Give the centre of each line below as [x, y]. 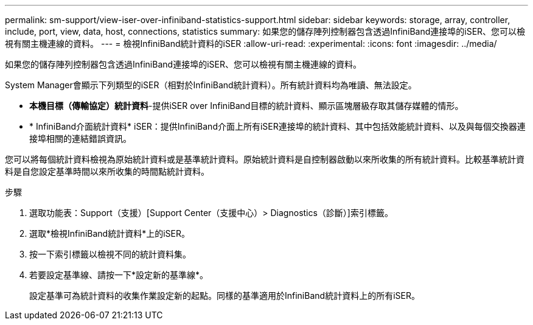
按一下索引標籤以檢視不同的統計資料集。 [110, 254]
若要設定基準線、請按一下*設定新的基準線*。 [119, 275]
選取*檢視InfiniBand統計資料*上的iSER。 [110, 233]
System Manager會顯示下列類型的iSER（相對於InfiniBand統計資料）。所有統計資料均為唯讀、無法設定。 [211, 85]
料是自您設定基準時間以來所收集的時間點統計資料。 [107, 171]
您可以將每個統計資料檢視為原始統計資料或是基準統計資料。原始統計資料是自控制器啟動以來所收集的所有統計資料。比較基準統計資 [265, 159]
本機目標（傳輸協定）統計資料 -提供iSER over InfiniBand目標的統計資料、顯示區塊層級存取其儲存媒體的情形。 [246, 106]
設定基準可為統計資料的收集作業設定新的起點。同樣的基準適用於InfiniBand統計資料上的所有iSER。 [225, 295]
